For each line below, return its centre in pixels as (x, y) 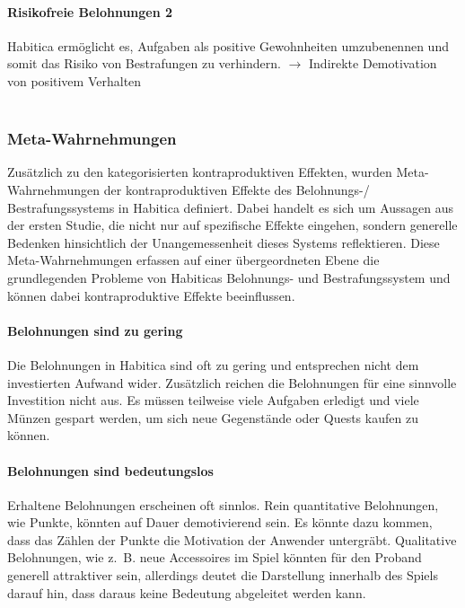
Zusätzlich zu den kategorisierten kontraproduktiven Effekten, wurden (200, 172)
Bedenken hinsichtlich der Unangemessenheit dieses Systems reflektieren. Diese (224, 242)
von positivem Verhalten (75, 80)
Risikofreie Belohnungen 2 (90, 11)
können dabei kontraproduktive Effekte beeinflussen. (151, 295)
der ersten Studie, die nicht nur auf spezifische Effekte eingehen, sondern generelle (232, 225)
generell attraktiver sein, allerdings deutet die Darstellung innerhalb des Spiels (223, 575)
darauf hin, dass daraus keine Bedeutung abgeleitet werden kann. (187, 592)
